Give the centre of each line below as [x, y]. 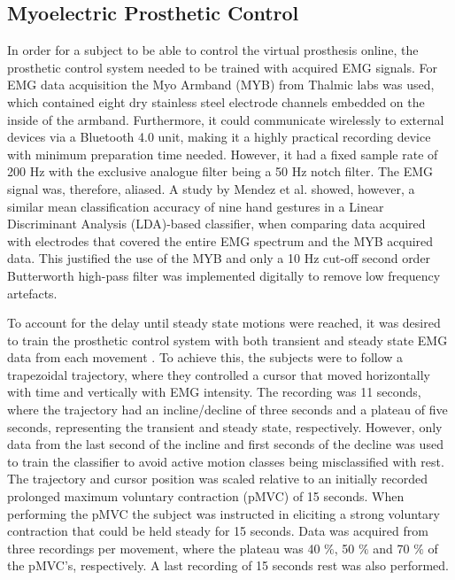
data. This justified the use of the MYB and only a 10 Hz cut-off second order [219, 258]
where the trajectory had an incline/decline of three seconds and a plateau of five [227, 410]
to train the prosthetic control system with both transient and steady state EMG [227, 340]
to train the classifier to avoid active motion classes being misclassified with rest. [226, 461]
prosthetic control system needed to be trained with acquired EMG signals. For [223, 67]
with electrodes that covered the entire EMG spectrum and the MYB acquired [220, 240]
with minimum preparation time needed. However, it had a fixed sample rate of [223, 154]
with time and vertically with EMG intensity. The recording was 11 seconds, [214, 392]
